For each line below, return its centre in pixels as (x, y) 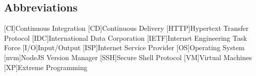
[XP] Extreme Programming (46, 67)
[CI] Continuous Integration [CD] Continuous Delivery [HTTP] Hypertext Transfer (127, 28)
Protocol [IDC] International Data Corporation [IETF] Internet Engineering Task (126, 38)
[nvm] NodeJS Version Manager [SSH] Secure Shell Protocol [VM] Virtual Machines (128, 57)
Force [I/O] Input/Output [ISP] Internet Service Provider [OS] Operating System (124, 47)
